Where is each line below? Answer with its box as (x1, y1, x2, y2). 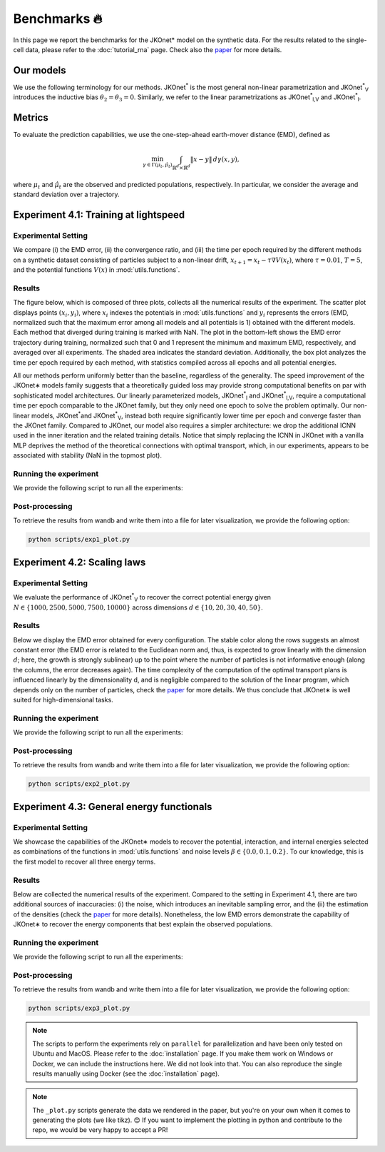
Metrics (13, 111, 49, 124)
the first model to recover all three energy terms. (13, 857, 156, 866)
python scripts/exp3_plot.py (28, 1004, 130, 1013)
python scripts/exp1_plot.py (28, 535, 130, 544)
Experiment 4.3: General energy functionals (13, 800, 212, 813)
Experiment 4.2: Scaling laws (13, 556, 146, 568)
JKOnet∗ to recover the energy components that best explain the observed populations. (13, 920, 273, 929)
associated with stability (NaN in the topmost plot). (13, 451, 162, 460)
